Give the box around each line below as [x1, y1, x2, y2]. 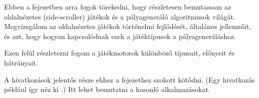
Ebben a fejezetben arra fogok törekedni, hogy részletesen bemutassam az [4, 1, 231, 11]
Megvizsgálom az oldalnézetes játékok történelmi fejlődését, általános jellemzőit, [4, 21, 251, 31]
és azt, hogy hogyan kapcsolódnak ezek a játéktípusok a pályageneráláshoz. [4, 30, 236, 41]
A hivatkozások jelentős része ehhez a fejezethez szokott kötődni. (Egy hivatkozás [4, 74, 255, 84]
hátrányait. [4, 57, 38, 67]
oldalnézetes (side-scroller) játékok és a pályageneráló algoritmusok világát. [4, 11, 236, 21]
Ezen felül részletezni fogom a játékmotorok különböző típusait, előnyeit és [4, 47, 235, 58]
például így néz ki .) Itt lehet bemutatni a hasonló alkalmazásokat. [4, 84, 211, 94]
